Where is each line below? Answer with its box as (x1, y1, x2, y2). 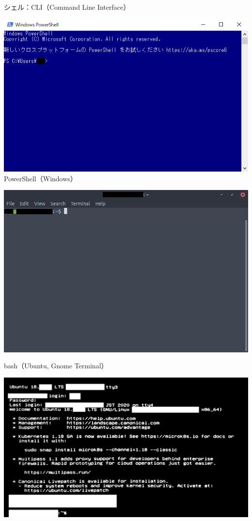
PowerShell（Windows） (4, 173, 77, 183)
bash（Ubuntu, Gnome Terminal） (4, 361, 108, 371)
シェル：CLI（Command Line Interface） (4, 2, 130, 12)
